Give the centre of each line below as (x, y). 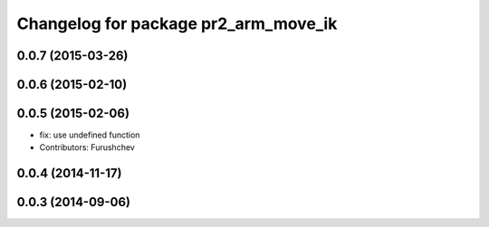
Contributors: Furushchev (87, 147)
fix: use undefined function (90, 135)
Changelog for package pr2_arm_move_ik (177, 24)
